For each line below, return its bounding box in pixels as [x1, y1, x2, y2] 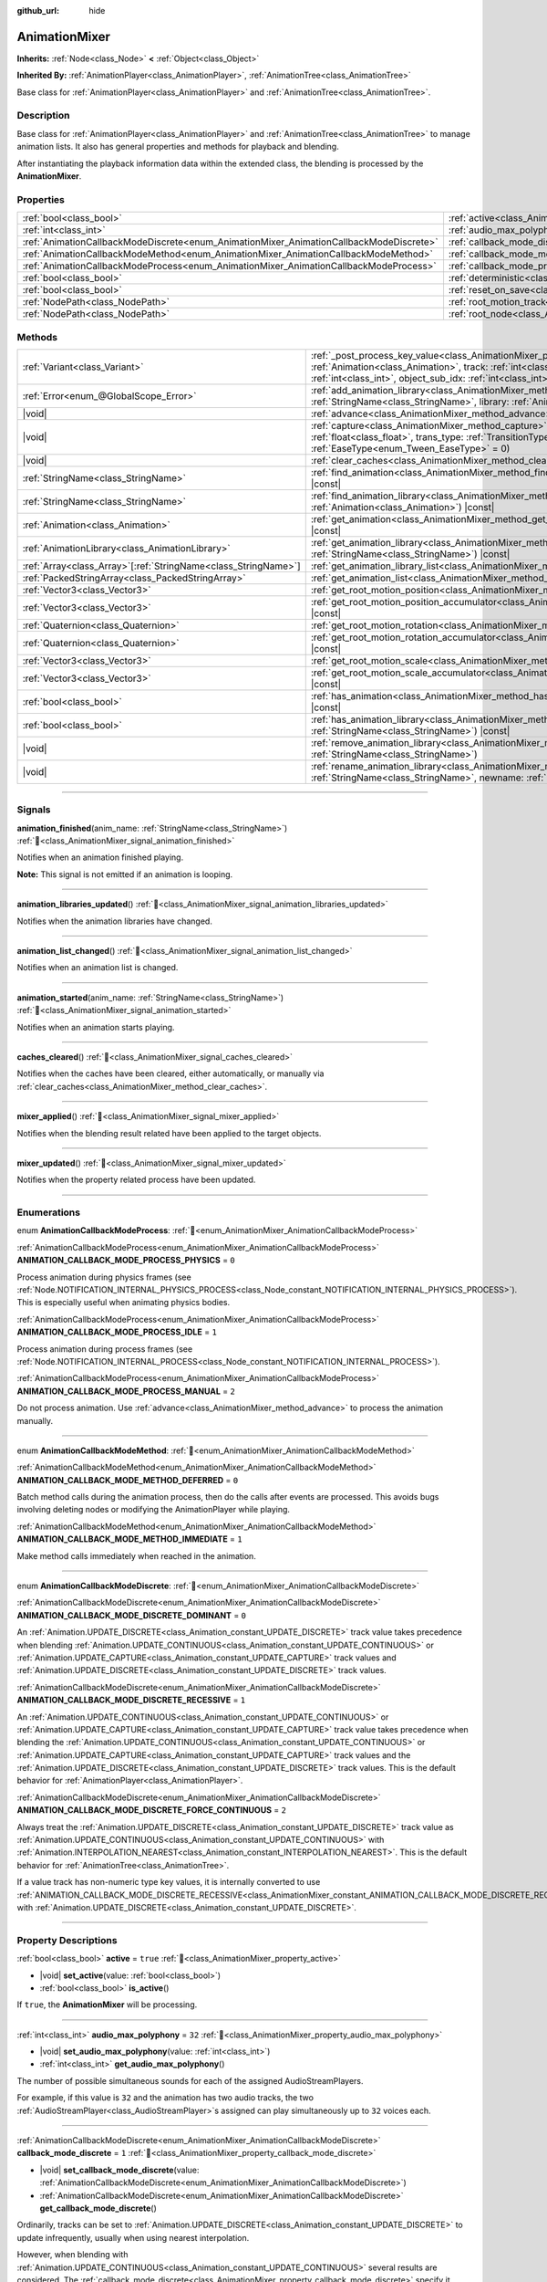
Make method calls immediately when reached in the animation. [16, 1550, 257, 1561]
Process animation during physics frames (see [16, 1272, 191, 1282]
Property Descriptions [16, 1933, 118, 1946]
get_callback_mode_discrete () [39, 2203, 157, 2214]
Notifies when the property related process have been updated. [16, 1174, 256, 1186]
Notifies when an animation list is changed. [16, 962, 179, 973]
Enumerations [16, 1206, 81, 1219]
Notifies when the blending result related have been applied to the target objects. [16, 1127, 322, 1138]
